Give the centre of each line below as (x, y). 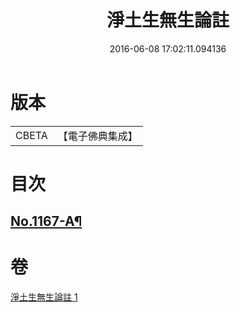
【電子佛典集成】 (97, 136)
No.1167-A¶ (46, 221)
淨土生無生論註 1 (44, 297)
